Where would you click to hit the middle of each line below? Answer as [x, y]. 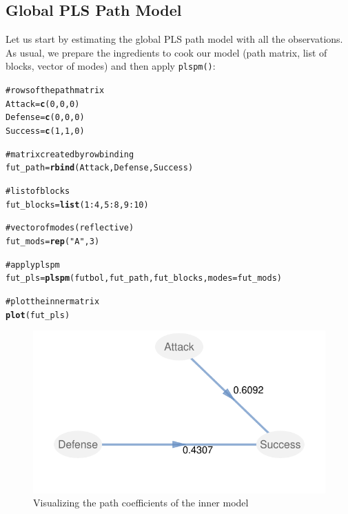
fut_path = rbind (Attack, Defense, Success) [100, 168]
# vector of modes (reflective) [70, 228]
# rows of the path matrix [55, 91]
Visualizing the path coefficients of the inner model [141, 503]
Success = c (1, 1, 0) [45, 131]
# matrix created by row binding [70, 154]
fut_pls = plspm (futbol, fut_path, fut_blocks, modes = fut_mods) [144, 278]
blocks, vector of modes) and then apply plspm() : [111, 66]
